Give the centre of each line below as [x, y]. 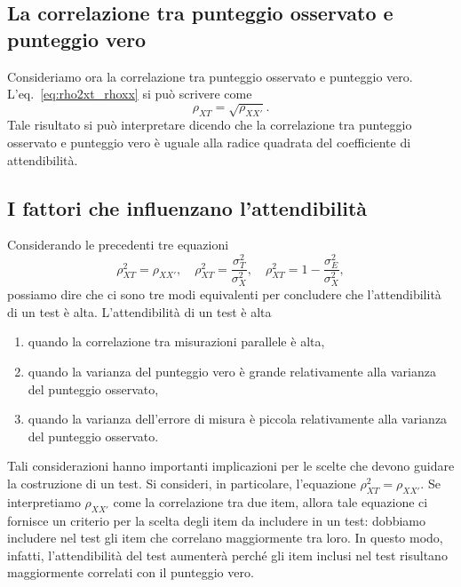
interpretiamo [44, 501]
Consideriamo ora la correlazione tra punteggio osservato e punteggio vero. [210, 76]
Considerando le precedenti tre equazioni [118, 245]
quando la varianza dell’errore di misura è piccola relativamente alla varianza [238, 419]
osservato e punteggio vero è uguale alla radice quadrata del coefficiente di [209, 142]
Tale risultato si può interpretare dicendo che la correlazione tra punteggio [210, 125]
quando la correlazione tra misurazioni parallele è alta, [176, 341]
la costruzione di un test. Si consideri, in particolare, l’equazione [182, 483]
